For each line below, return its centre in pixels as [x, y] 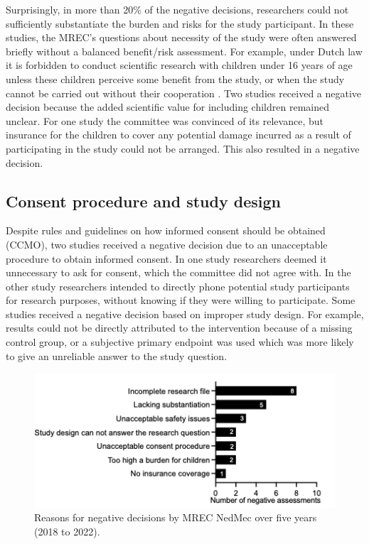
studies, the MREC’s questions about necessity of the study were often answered [181, 37]
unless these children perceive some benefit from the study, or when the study [175, 78]
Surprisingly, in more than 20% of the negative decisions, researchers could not [177, 9]
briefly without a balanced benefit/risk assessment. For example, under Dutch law [184, 51]
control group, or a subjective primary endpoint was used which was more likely [180, 342]
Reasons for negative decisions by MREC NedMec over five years [176, 517]
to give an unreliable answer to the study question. [117, 355]
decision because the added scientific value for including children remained [167, 107]
